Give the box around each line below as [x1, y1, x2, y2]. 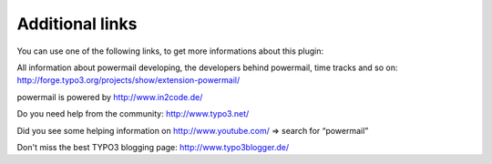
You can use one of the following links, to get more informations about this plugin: [16, 46, 324, 56]
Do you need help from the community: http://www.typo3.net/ [16, 108, 250, 119]
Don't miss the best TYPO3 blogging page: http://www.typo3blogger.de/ [16, 141, 290, 152]
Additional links [16, 14, 138, 34]
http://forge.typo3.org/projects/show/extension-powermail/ [16, 75, 241, 86]
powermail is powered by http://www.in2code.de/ [16, 91, 203, 102]
